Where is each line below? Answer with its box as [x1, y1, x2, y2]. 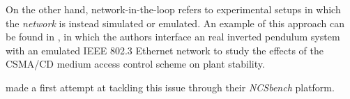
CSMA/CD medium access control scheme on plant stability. [6, 56, 265, 71]
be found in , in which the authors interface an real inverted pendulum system [6, 29, 340, 44]
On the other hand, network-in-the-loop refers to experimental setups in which [6, 2, 341, 16]
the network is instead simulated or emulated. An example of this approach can [6, 15, 345, 30]
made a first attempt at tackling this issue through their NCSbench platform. [6, 79, 335, 94]
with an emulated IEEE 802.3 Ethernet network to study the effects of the [6, 43, 324, 57]
